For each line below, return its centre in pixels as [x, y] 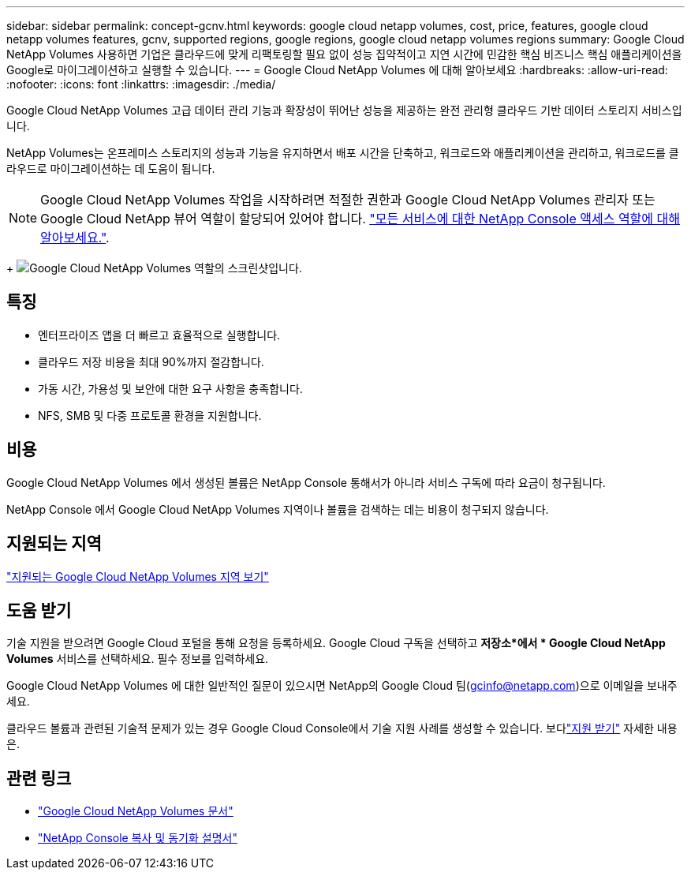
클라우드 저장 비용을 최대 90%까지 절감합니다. [151, 361]
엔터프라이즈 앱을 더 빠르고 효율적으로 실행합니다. [159, 335]
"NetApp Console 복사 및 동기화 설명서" [138, 838]
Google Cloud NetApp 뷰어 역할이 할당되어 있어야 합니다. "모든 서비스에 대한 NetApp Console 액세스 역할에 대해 [360, 219]
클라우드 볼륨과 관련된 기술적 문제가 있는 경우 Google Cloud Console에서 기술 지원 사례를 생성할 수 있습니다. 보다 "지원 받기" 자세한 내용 [342, 728]
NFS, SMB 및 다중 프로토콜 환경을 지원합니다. [150, 415]
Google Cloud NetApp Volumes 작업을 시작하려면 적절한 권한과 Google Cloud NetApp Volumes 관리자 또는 [348, 200]
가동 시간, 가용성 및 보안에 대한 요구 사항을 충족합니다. [170, 388]
